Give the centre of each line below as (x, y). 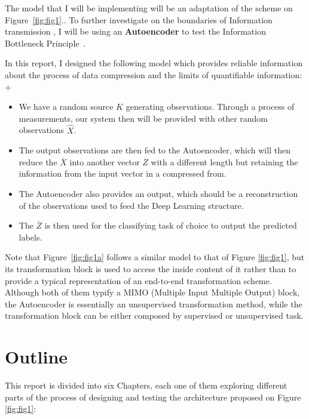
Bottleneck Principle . (45, 43)
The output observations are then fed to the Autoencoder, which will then (154, 150)
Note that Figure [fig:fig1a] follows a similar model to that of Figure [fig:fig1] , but (155, 257)
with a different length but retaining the (224, 161)
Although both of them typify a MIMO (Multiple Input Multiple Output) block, (152, 292)
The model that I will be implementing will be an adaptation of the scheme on (149, 8)
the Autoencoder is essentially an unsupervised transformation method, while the (154, 304)
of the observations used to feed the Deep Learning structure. (131, 205)
